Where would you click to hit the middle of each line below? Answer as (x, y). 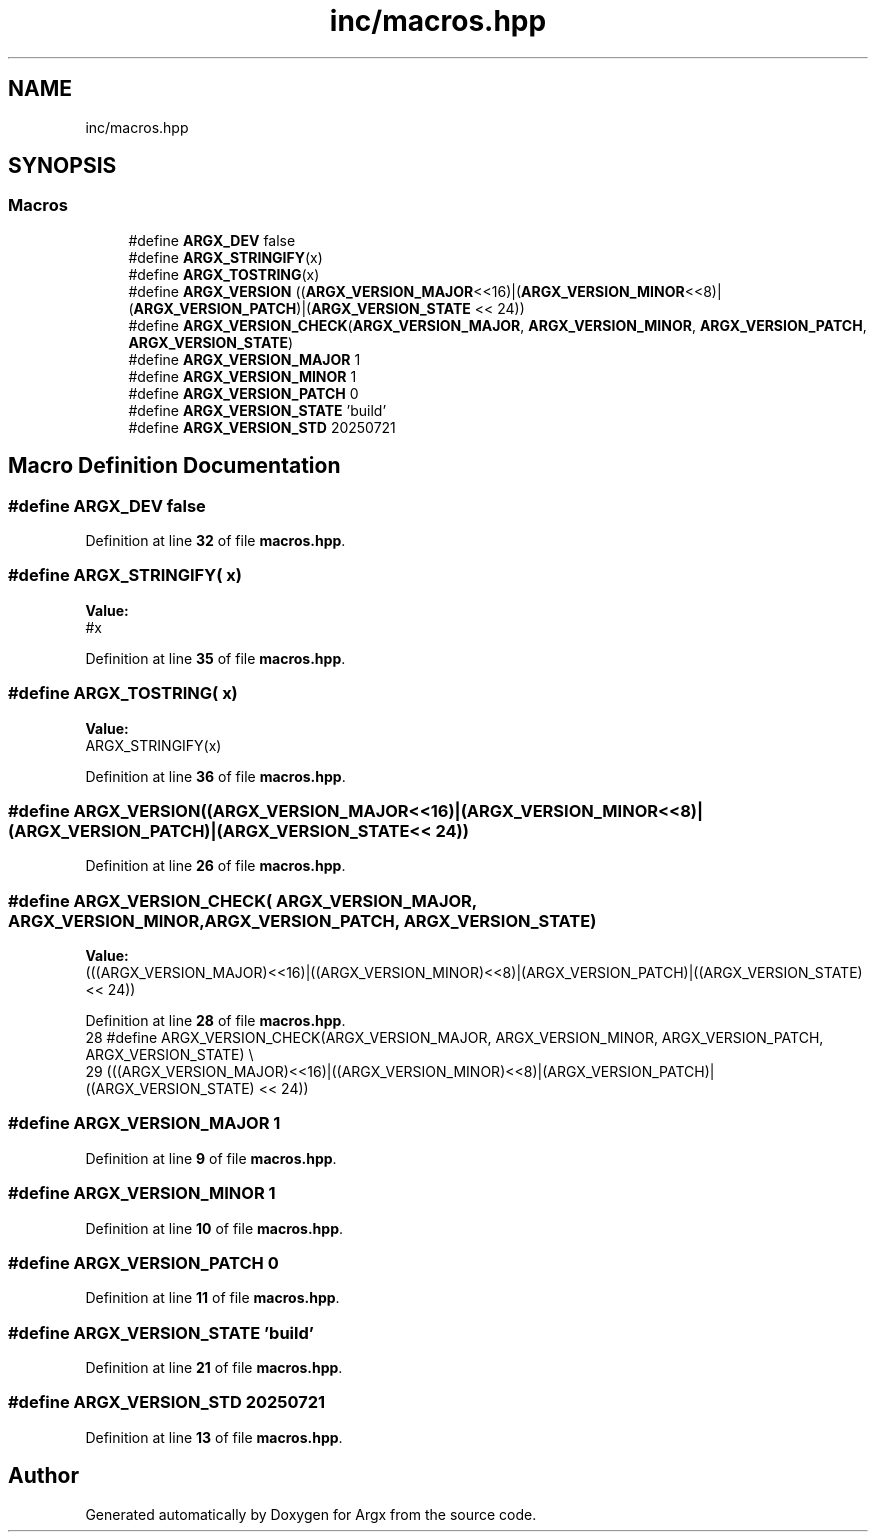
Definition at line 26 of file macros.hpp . (215, 866)
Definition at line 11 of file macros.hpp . (212, 1298)
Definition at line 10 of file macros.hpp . (214, 1228)
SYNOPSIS (62, 166)
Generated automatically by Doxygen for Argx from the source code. (311, 1514)
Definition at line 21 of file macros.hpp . (214, 1368)
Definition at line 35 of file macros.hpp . (215, 658)
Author (43, 1476)
